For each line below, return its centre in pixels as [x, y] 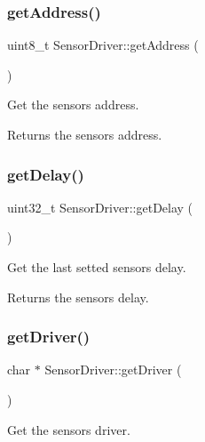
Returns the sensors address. [85, 134]
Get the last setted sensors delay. [97, 267]
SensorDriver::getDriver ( [113, 370]
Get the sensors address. [73, 104]
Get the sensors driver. [69, 429]
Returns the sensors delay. [78, 297]
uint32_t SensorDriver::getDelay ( [100, 207]
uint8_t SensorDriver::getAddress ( [103, 45]
